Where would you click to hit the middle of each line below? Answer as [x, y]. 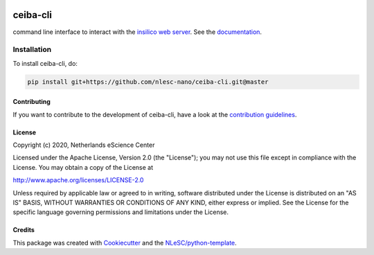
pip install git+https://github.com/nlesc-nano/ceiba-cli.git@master [148, 82]
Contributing [32, 102]
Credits [24, 230]
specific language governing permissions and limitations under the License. [121, 212]
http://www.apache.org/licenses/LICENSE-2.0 [78, 180]
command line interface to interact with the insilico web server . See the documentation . [137, 32]
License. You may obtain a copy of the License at [83, 167]
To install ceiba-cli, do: [45, 63]
